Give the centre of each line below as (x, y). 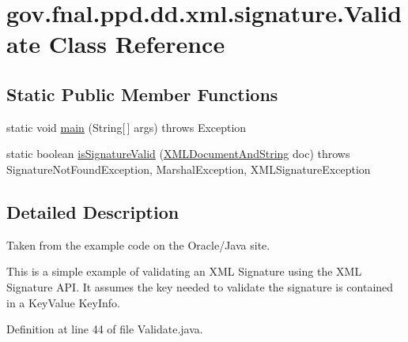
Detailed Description (93, 211)
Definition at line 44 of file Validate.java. (105, 329)
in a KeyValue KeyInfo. (63, 302)
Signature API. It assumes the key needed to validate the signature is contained (200, 286)
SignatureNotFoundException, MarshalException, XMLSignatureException (189, 169)
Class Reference (137, 44)
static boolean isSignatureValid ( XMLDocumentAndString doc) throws (178, 154)
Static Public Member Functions (142, 94)
